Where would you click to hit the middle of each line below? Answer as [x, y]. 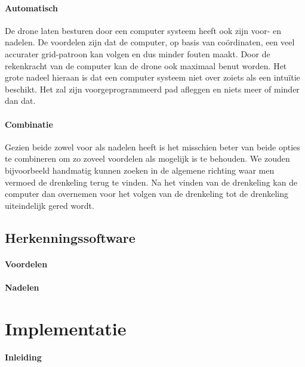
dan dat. [20, 101]
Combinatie [29, 124]
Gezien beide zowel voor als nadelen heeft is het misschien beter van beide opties [152, 147]
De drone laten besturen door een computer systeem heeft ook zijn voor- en [143, 30]
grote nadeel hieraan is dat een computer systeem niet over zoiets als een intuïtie [152, 77]
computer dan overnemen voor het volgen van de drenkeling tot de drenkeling [147, 194]
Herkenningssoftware [70, 237]
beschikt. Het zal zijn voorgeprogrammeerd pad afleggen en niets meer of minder [152, 89]
